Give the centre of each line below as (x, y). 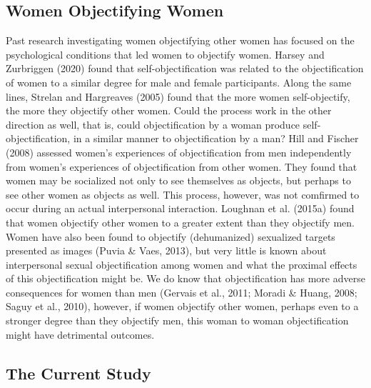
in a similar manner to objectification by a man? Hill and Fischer (216, 138)
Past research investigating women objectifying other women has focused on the (180, 40)
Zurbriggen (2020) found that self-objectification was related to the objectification (185, 68)
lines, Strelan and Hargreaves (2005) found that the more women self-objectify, (178, 96)
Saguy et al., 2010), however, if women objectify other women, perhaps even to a (182, 306)
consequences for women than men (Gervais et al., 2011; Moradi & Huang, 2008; (182, 292)
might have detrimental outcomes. (80, 334)
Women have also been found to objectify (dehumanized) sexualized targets (171, 236)
